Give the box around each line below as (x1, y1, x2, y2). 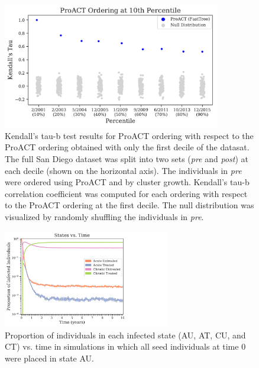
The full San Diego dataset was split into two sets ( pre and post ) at (5, 153, 248, 165)
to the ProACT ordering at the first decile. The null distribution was (5, 199, 254, 211)
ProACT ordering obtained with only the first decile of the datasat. (5, 141, 250, 153)
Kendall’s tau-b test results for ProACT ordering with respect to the (5, 129, 254, 141)
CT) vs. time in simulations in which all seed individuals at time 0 (5, 340, 246, 353)
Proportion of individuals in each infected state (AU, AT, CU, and (5, 328, 246, 341)
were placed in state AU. (5, 351, 94, 364)
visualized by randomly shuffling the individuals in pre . (5, 211, 204, 223)
